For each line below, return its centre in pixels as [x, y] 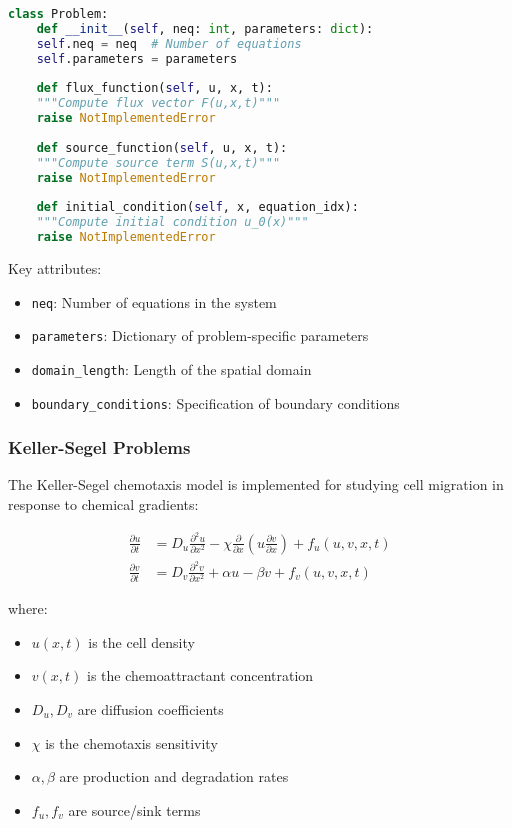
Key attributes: [55, 268]
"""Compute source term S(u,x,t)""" [158, 162]
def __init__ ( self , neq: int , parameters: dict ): [205, 28]
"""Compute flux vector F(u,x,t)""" [158, 103]
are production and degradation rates [174, 776]
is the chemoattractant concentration [200, 675]
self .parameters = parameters [137, 58]
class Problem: [58, 14]
